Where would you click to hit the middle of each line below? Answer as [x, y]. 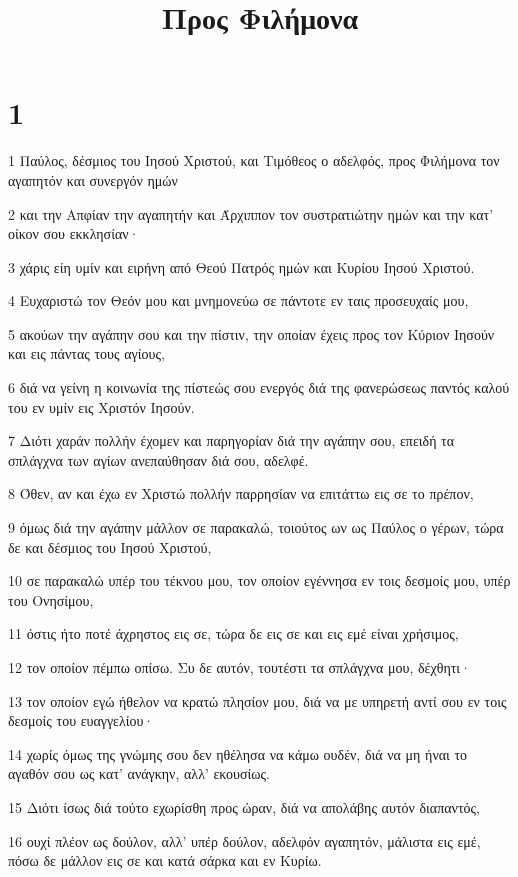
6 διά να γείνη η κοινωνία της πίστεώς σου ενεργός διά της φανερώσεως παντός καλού [259, 387]
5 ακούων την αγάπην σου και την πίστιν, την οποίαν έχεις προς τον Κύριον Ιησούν [251, 333]
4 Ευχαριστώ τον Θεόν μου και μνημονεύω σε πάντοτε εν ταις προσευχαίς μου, [238, 300]
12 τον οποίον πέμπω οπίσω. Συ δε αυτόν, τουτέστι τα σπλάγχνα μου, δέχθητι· [240, 667]
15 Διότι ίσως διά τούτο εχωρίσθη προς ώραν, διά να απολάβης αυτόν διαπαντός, [244, 806]
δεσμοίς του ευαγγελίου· [81, 720]
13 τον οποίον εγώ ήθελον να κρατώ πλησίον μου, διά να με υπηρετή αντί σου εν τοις [257, 700]
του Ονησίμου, [51, 599]
